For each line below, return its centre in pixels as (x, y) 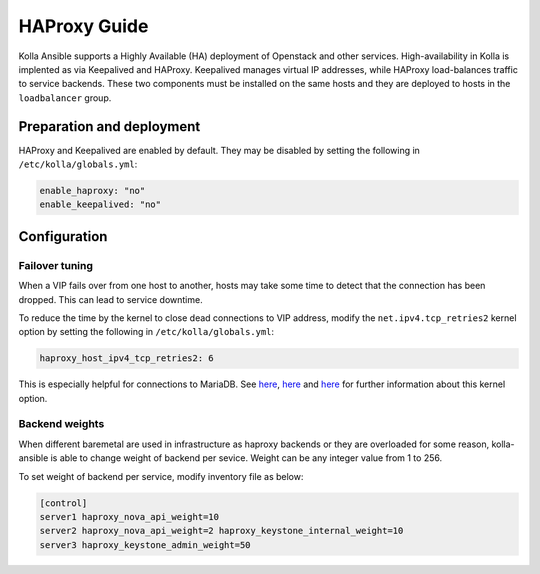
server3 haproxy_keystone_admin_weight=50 (145, 544)
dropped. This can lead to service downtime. (111, 299)
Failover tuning (56, 265)
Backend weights (61, 424)
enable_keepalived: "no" (100, 204)
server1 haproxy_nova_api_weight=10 (129, 516)
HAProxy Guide (83, 26)
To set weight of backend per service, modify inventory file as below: (161, 476)
